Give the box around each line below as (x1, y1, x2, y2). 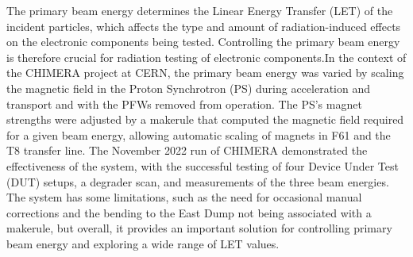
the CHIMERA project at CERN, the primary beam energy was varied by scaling (6, 64, 404, 81)
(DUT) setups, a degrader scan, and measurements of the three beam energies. (6, 173, 389, 190)
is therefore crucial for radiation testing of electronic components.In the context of (6, 48, 407, 65)
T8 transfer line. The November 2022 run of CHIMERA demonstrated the (6, 142, 368, 159)
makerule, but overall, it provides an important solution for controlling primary (6, 220, 392, 236)
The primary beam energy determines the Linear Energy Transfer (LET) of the (6, 2, 393, 18)
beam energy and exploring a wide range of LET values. (6, 235, 280, 251)
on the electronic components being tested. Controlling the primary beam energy (6, 33, 400, 50)
